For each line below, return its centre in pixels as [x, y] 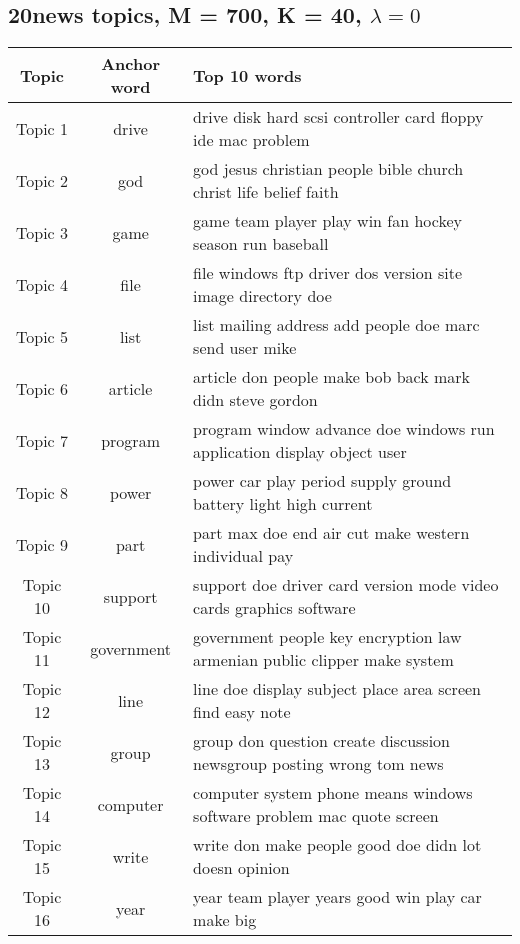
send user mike [245, 348]
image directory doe [262, 296]
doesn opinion [241, 868]
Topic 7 [42, 440]
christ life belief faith [266, 192]
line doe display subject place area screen [337, 689]
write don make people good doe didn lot [337, 845]
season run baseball [261, 244]
